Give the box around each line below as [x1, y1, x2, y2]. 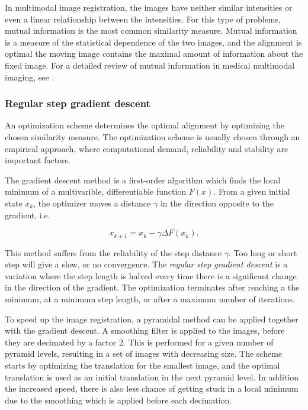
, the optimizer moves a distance [33, 196, 151, 209]
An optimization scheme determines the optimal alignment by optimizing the [5, 119, 284, 131]
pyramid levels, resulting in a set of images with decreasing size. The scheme [5, 347, 283, 360]
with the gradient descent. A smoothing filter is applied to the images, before [5, 324, 285, 337]
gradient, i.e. [5, 208, 50, 221]
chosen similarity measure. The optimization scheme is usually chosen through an [5, 130, 300, 143]
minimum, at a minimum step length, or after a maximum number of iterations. [5, 292, 295, 305]
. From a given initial [213, 185, 290, 198]
